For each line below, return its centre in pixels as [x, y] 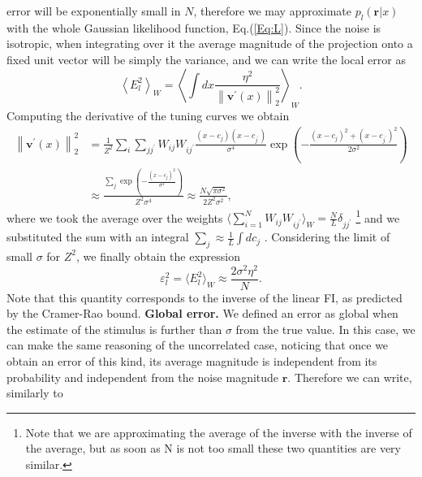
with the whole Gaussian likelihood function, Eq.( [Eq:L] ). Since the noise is [194, 27]
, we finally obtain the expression [158, 256]
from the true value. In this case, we [325, 329]
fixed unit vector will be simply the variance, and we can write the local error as [206, 59]
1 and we [378, 216]
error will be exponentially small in [94, 11]
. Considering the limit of [327, 237]
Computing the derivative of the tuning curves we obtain [148, 116]
